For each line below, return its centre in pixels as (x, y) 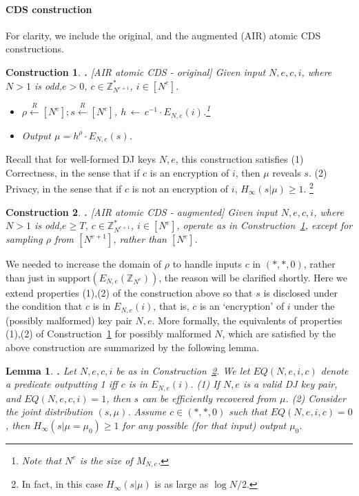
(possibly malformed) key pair (69, 320)
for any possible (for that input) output (204, 425)
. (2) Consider (316, 398)
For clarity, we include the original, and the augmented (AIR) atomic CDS (163, 35)
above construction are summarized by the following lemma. (133, 347)
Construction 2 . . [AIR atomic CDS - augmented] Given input (142, 211)
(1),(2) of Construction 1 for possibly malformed (109, 334)
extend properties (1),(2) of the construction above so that (129, 292)
